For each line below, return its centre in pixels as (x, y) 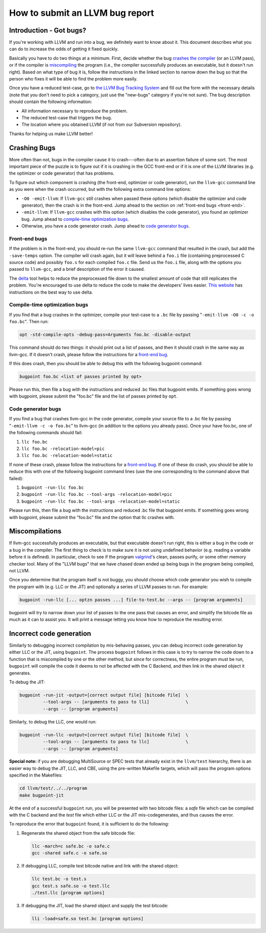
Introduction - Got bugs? (48, 30)
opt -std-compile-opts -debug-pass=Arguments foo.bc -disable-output (105, 335)
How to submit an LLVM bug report (82, 13)
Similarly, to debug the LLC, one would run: (53, 722)
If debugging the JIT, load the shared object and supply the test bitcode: (95, 905)
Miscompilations (35, 531)
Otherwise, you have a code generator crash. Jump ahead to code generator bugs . (106, 226)
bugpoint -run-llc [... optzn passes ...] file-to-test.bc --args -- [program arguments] (131, 600)
